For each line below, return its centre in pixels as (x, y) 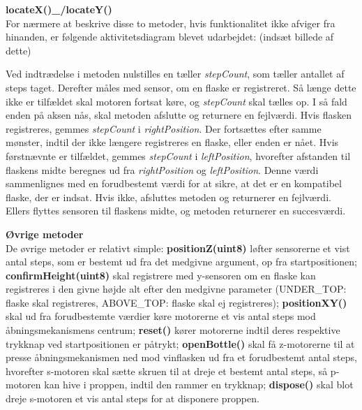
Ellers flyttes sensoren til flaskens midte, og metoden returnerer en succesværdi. (176, 211)
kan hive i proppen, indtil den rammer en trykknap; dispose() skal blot (199, 385)
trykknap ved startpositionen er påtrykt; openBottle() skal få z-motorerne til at (180, 343)
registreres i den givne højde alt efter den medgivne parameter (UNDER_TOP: (176, 289)
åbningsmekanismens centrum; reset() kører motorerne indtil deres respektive (173, 330)
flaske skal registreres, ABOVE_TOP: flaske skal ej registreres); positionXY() (176, 302)
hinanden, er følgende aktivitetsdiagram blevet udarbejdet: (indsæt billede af (170, 37)
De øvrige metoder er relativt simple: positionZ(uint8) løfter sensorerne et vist (178, 248)
